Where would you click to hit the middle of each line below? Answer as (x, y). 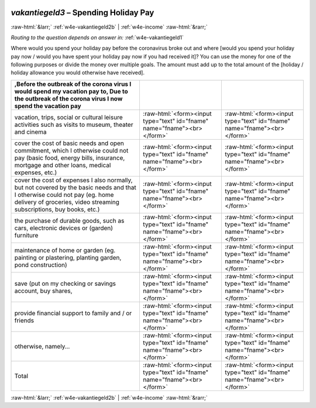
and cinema (30, 132)
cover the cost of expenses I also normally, (73, 180)
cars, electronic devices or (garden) (64, 228)
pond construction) (41, 265)
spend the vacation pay (48, 106)
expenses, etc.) (36, 172)
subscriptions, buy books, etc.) (57, 209)
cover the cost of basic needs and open (69, 143)
